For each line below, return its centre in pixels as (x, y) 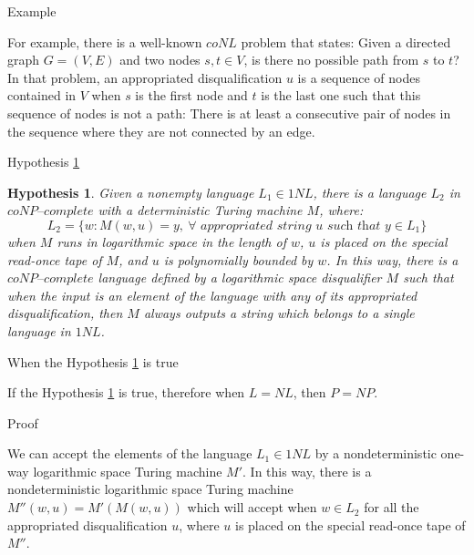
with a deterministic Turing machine (200, 210)
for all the (392, 507)
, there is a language (370, 192)
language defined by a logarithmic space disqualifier (240, 277)
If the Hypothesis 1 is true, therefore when (126, 392)
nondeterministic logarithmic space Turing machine (150, 489)
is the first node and (191, 95)
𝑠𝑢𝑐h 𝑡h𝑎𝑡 (354, 226)
